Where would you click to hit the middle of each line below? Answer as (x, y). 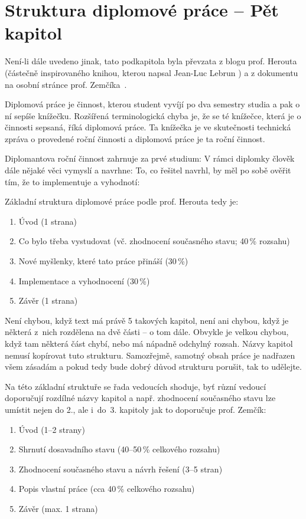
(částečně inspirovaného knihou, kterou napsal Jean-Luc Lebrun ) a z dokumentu (152, 72)
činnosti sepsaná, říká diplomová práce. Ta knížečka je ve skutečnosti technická (148, 127)
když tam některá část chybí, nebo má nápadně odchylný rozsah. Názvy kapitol (149, 343)
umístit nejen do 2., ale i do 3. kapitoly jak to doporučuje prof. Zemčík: (136, 409)
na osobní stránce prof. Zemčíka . (66, 84)
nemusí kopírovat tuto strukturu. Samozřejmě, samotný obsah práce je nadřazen (150, 355)
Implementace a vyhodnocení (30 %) (84, 280)
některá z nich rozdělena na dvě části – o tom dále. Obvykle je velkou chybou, (147, 332)
